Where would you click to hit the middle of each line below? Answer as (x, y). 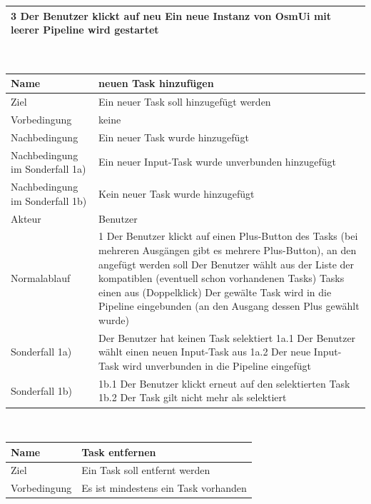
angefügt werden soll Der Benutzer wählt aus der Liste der (227, 264)
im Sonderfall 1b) (49, 200)
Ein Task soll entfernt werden (146, 470)
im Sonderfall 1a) (49, 169)
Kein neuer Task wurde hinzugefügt (177, 193)
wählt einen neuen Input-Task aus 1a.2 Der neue (205, 352)
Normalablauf (41, 278)
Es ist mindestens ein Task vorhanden (164, 488)
